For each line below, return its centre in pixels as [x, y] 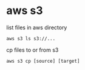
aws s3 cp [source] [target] [43, 61]
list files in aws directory [37, 27]
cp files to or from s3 [32, 50]
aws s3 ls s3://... [31, 38]
